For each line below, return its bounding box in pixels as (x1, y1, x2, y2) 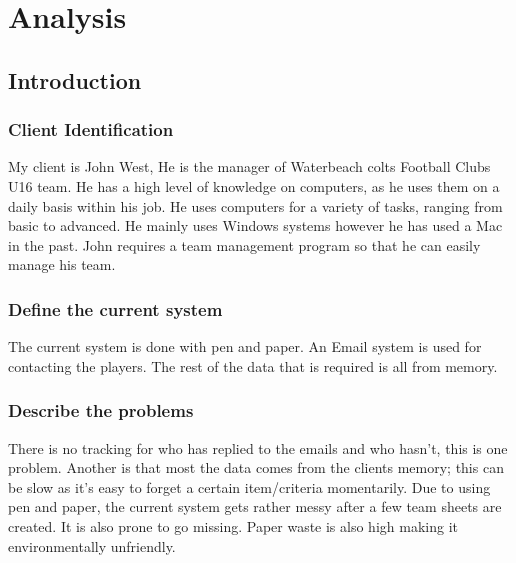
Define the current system (8, 296, 223, 321)
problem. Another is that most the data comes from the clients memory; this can (8, 457, 504, 478)
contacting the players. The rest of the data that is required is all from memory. (8, 355, 498, 376)
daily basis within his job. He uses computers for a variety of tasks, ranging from (8, 195, 503, 216)
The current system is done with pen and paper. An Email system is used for (8, 336, 482, 357)
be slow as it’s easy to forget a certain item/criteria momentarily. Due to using (8, 476, 491, 497)
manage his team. (8, 254, 116, 275)
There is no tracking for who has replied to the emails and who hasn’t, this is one (8, 437, 508, 458)
